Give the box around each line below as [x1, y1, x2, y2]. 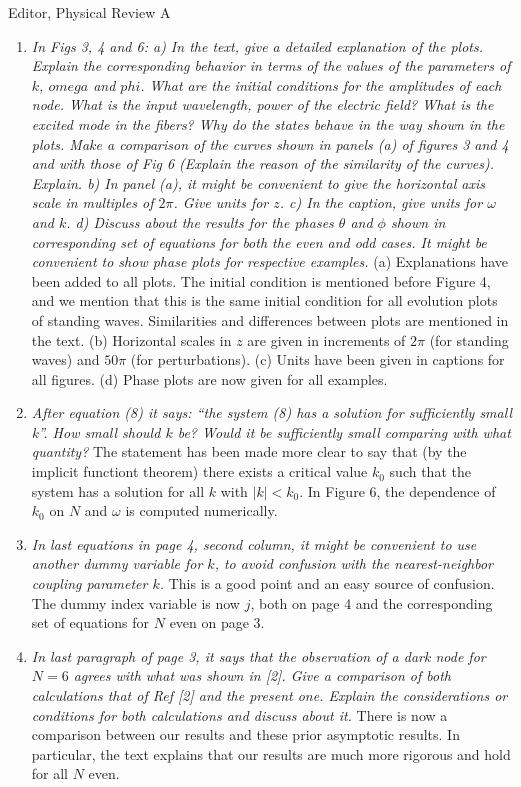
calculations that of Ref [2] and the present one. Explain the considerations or [31, 685, 508, 705]
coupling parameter [31, 573, 148, 594]
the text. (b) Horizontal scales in [31, 329, 232, 350]
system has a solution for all [31, 480, 205, 501]
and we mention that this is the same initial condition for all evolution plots [31, 290, 498, 311]
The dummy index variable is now [31, 592, 240, 613]
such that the [389, 461, 471, 482]
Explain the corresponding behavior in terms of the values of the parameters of [31, 55, 511, 76]
